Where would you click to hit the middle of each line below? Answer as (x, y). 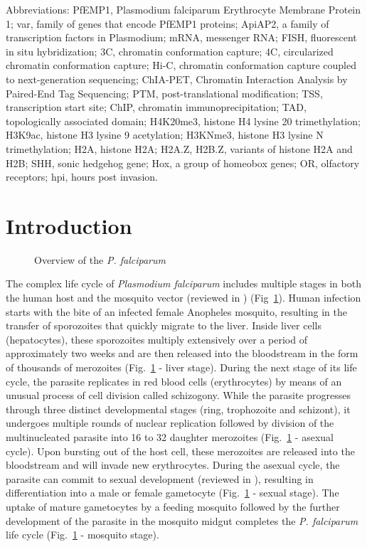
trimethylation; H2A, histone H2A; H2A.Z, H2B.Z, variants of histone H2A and (179, 148)
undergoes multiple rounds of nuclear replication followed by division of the (170, 423)
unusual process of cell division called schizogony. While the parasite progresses (178, 395)
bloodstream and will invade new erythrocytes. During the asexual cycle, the (173, 465)
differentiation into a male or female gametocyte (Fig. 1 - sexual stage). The (172, 493)
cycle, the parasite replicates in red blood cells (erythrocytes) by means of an (174, 381)
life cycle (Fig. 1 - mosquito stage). (83, 535)
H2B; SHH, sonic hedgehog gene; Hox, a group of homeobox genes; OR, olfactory (183, 163)
